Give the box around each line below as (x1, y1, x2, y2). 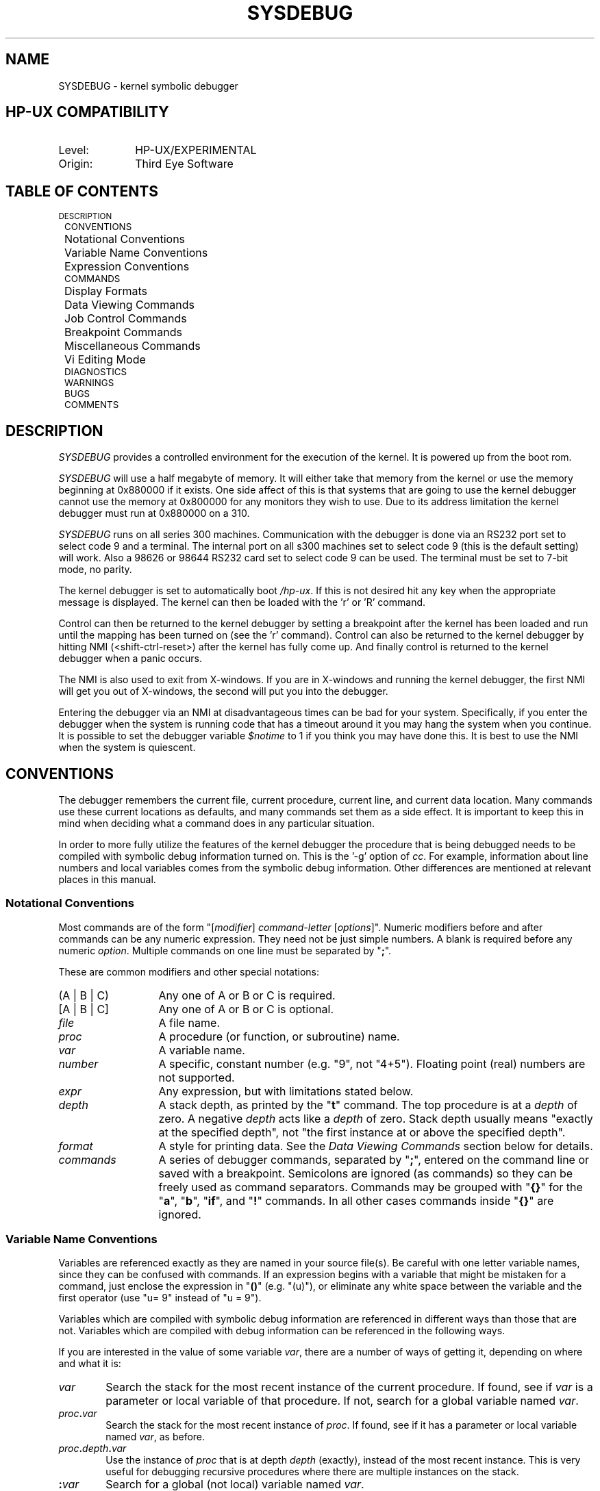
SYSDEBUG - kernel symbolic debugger (58, 79, 238, 92)
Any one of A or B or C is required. (158, 988, 336, 1002)
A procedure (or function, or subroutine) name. (158, 1029, 400, 1043)
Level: (58, 143, 89, 157)
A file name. (158, 1015, 221, 1030)
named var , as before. (105, 1431, 205, 1443)
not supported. (158, 1070, 235, 1084)
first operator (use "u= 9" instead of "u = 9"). (58, 1292, 262, 1304)
